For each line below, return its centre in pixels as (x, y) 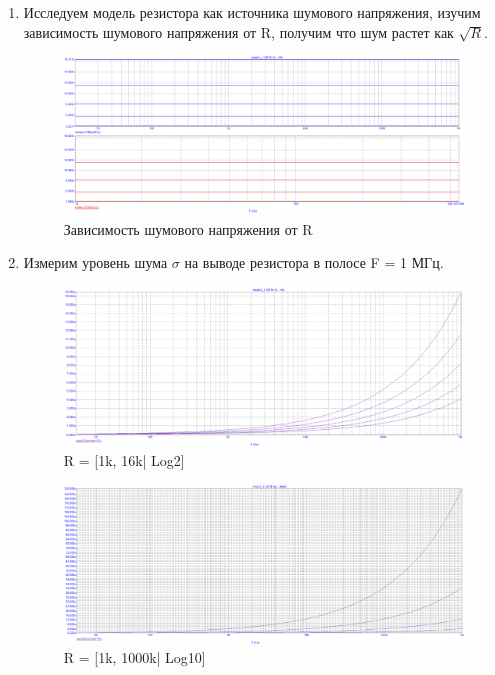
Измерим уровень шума (95, 262)
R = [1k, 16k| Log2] (124, 460)
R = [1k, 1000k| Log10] (134, 657)
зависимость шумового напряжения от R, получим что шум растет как (238, 31)
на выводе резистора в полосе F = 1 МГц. (314, 262)
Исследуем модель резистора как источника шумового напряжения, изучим (252, 12)
